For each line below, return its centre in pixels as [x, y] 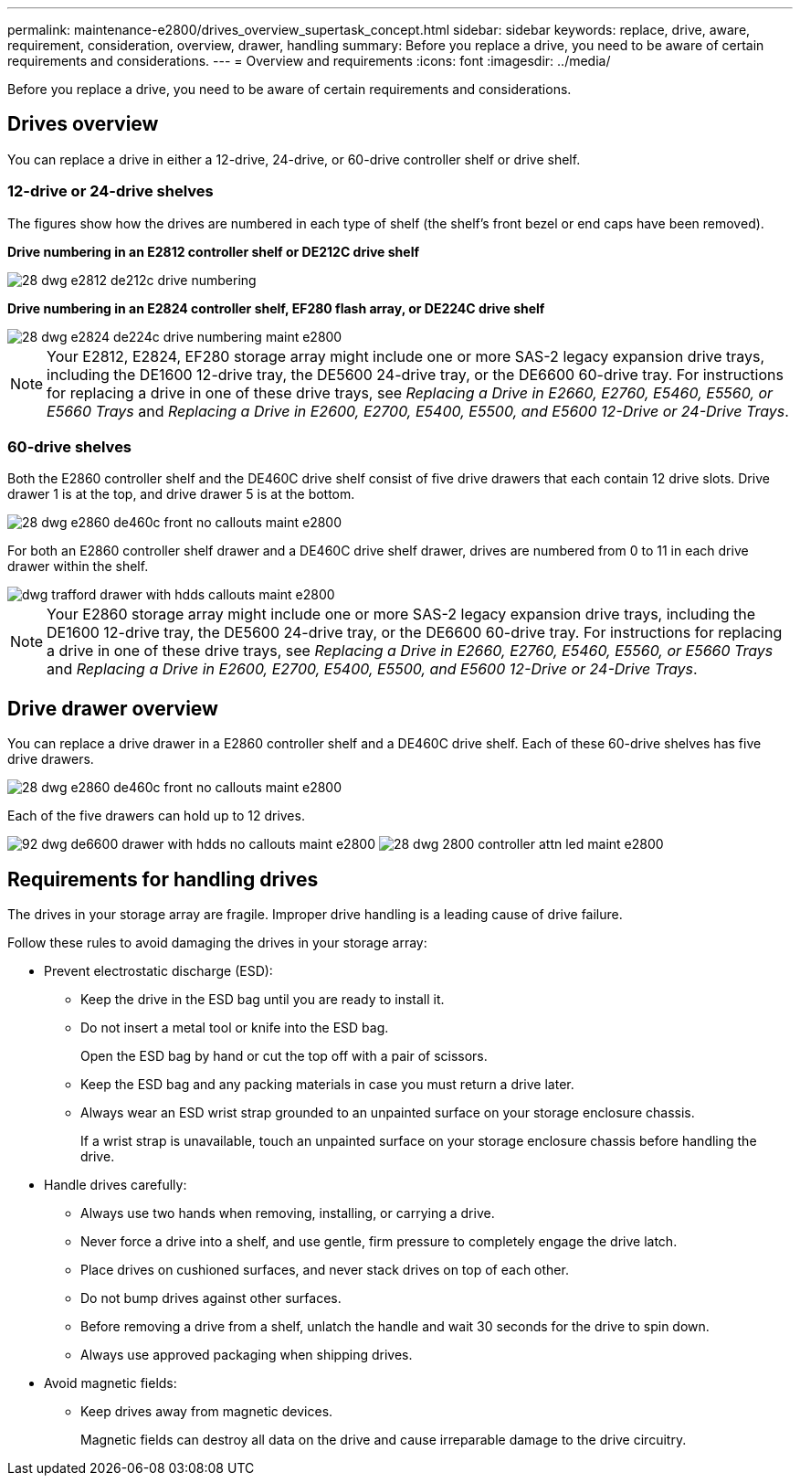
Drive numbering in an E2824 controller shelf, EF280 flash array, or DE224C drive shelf [276, 308]
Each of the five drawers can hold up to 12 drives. [156, 816]
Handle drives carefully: [116, 1185]
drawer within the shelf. [78, 567]
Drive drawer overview [113, 708]
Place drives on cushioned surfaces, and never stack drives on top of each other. [325, 1270]
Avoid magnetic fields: [111, 1383]
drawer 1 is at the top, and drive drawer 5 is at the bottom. [181, 494]
